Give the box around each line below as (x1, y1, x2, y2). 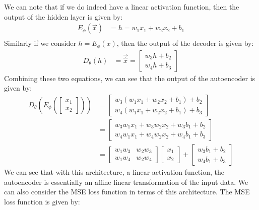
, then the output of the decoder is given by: (116, 38, 254, 48)
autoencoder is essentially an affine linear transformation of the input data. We (4, 176, 248, 187)
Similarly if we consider (4, 38, 76, 48)
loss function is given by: (4, 196, 80, 206)
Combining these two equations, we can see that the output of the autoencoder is (4, 73, 255, 83)
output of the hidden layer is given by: (4, 11, 123, 22)
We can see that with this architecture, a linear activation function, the (4, 167, 224, 177)
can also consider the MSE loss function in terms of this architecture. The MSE (4, 186, 250, 197)
